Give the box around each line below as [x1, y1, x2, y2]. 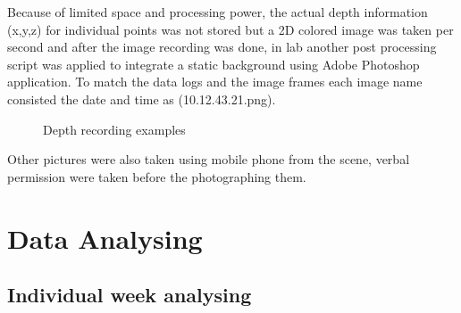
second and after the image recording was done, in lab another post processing [7, 37, 437, 56]
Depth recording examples [43, 119, 186, 138]
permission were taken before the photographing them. [7, 167, 306, 185]
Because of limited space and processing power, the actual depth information [7, 3, 428, 21]
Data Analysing [7, 219, 203, 256]
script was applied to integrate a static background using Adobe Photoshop [7, 54, 420, 73]
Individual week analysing [7, 281, 252, 309]
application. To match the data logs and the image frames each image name [7, 72, 423, 91]
